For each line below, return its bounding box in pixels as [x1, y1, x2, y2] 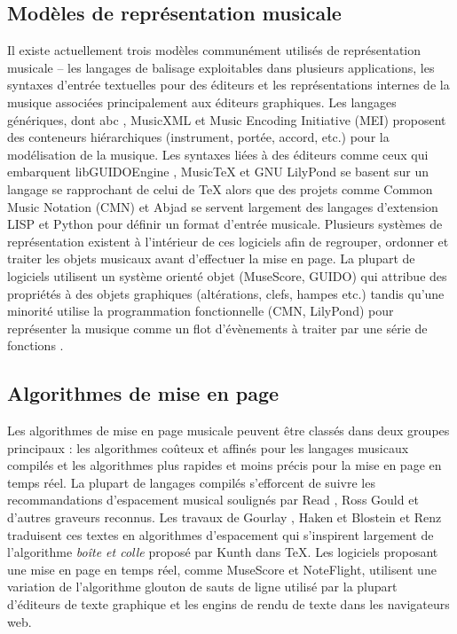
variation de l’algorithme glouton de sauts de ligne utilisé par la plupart [7, 577, 398, 596]
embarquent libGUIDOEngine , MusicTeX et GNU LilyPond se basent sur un [7, 162, 429, 181]
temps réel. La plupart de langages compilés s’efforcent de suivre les [7, 473, 375, 491]
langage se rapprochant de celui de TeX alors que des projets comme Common [7, 179, 433, 198]
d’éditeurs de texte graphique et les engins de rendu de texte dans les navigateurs [7, 595, 450, 614]
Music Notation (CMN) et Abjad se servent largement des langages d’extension [7, 197, 438, 215]
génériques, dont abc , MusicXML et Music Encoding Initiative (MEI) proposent [7, 110, 446, 129]
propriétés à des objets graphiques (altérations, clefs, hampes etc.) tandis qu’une [7, 284, 445, 302]
